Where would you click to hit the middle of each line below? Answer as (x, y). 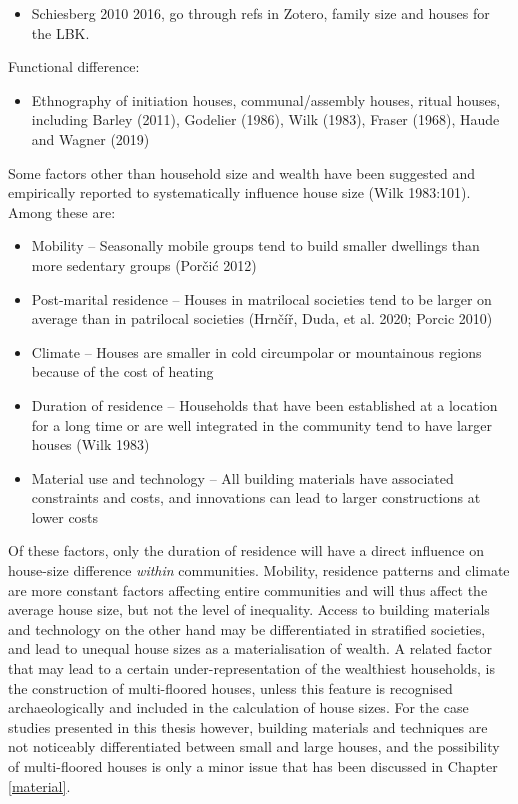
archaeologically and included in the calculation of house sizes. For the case (238, 707)
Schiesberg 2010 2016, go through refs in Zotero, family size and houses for (260, 13)
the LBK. (60, 32)
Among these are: (62, 211)
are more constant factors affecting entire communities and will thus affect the (248, 589)
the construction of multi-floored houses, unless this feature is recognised (230, 687)
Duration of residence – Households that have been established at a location (264, 404)
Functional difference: (74, 66)
